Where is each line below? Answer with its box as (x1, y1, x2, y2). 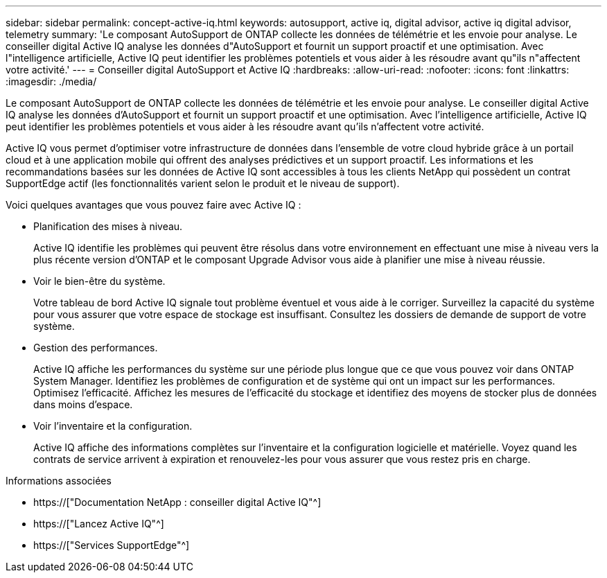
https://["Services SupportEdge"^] (33, 539, 190, 551)
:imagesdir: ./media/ (6, 76, 97, 87)
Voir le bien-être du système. (33, 275, 166, 287)
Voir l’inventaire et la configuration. (33, 420, 193, 432)
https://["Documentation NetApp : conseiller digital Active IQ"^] (33, 496, 322, 508)
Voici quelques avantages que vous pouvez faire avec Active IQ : (6, 199, 301, 211)
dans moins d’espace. (33, 399, 133, 410)
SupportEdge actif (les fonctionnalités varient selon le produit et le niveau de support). (6, 177, 400, 189)
